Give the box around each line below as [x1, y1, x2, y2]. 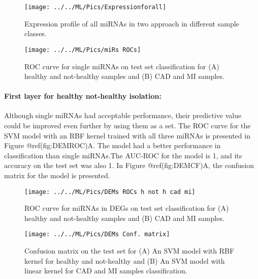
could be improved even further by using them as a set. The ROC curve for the [4, 120, 251, 131]
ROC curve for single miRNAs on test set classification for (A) [24, 61, 219, 71]
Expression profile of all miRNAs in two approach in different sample [24, 18, 239, 29]
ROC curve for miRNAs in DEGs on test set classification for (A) [24, 203, 229, 213]
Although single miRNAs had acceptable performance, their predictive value [4, 110, 242, 121]
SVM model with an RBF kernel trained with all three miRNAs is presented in [4, 130, 250, 141]
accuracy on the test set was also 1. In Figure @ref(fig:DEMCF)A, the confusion [4, 160, 254, 171]
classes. [24, 28, 47, 39]
